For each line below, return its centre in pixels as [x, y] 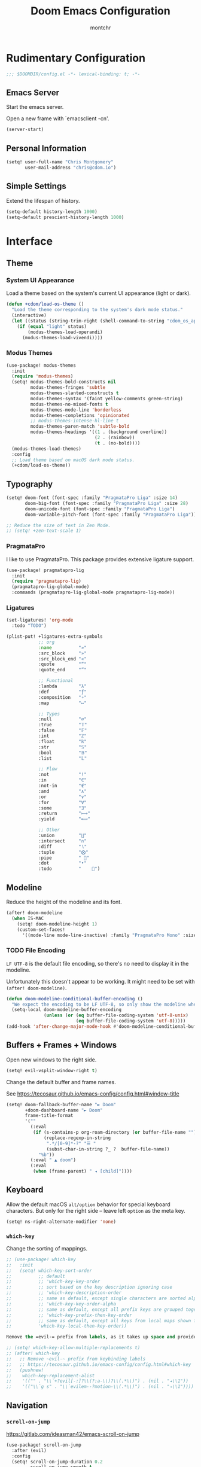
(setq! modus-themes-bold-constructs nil [64, 382]
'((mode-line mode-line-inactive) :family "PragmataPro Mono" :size [109, 935]
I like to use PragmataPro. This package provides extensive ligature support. [100, 559]
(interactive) [29, 315]
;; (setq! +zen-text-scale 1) [44, 531]
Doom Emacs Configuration [100, 11]
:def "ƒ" [62, 692]
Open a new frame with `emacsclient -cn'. [58, 118]
